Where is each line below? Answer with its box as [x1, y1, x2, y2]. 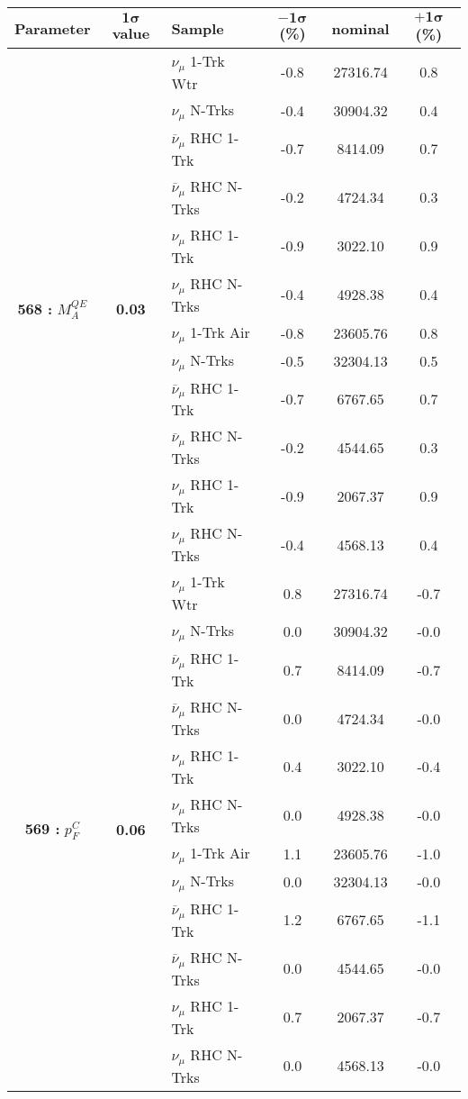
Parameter [14, 17, 91, 39]
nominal [331, 17, 390, 39]
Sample [171, 17, 224, 39]
